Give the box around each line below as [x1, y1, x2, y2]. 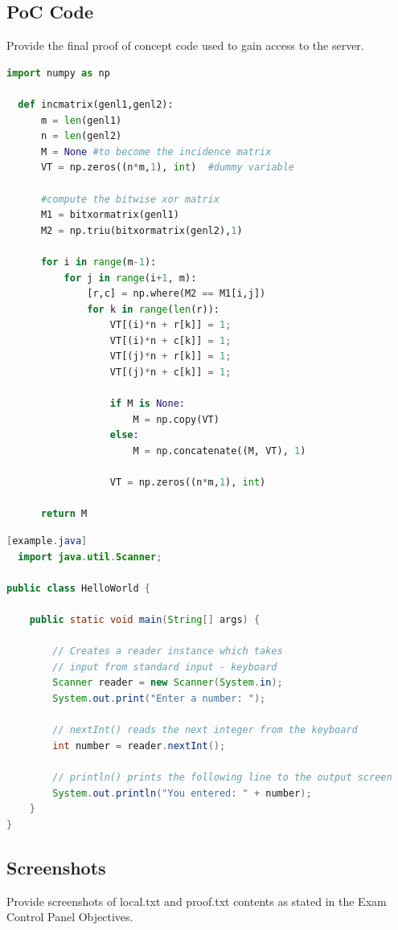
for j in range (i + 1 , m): [64, 272, 197, 284]
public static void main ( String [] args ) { [29, 613, 261, 625]
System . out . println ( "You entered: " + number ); [52, 787, 312, 799]
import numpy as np [6, 67, 110, 79]
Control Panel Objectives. [6, 908, 133, 925]
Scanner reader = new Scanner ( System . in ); [52, 677, 283, 689]
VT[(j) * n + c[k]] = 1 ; [109, 367, 232, 379]
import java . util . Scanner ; [18, 551, 162, 563]
